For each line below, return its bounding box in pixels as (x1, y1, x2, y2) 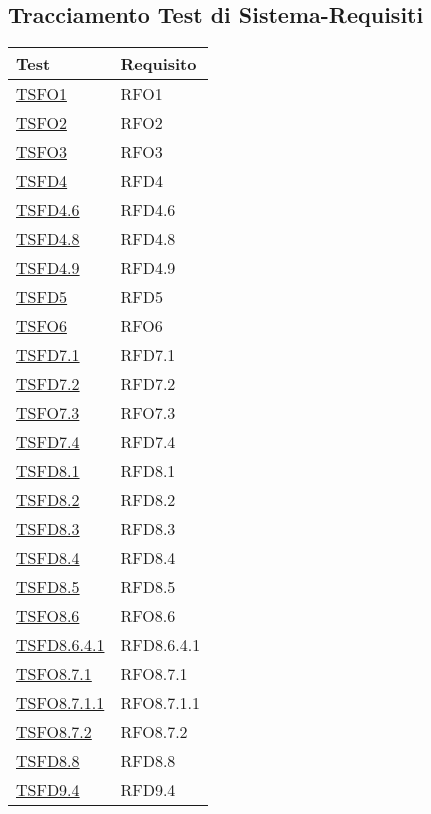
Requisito (120, 52, 197, 76)
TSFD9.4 (16, 778, 80, 802)
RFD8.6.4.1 (120, 633, 201, 657)
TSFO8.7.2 (16, 720, 92, 744)
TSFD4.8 (16, 227, 80, 251)
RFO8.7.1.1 (120, 691, 201, 715)
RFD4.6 (120, 198, 176, 222)
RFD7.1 (120, 343, 176, 367)
